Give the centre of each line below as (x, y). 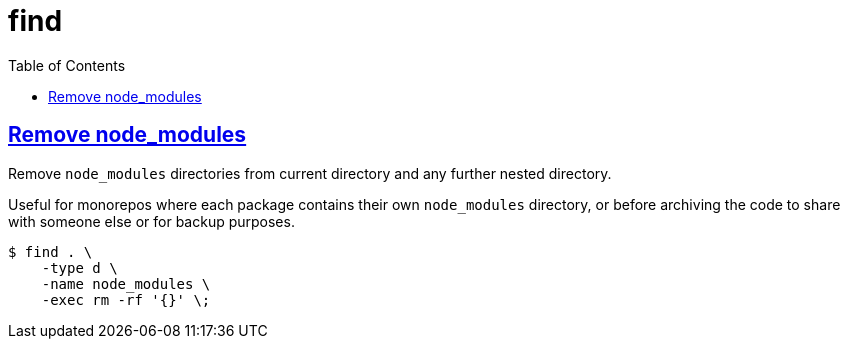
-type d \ (79, 267)
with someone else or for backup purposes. (151, 221)
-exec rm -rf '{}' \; (126, 299)
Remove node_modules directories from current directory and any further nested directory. (310, 173)
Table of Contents (67, 65)
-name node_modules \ (126, 283)
